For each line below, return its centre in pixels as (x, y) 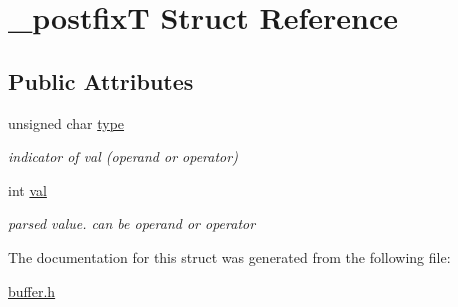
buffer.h (32, 290)
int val (27, 189)
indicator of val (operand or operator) (123, 156)
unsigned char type (66, 122)
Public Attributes (101, 80)
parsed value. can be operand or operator (132, 223)
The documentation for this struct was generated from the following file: (229, 256)
